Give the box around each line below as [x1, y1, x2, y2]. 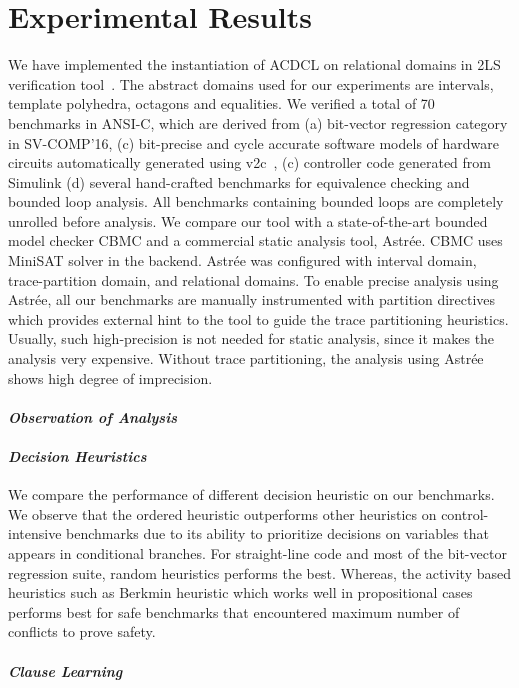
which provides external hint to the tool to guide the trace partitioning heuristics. [8, 308, 509, 329]
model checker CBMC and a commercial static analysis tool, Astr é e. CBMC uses [8, 230, 503, 251]
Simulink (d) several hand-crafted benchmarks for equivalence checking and [8, 171, 470, 192]
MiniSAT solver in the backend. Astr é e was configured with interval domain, [8, 250, 477, 271]
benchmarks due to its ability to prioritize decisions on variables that [66, 523, 489, 544]
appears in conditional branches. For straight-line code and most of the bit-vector [8, 542, 507, 563]
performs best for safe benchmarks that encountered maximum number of [8, 601, 460, 622]
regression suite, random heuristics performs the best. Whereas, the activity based [8, 562, 512, 583]
